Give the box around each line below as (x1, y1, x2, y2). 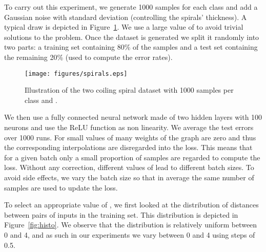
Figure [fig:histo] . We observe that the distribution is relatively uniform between (4, 219, 257, 230)
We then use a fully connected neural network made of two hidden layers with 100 (4, 112, 262, 122)
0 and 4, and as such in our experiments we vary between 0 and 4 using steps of (4, 229, 255, 240)
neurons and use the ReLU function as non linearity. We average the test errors (4, 122, 254, 132)
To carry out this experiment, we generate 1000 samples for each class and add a (4, 2, 258, 12)
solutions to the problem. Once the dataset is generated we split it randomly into (4, 31, 259, 42)
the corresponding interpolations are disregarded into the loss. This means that (4, 142, 253, 153)
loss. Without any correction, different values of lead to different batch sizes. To (4, 162, 254, 173)
